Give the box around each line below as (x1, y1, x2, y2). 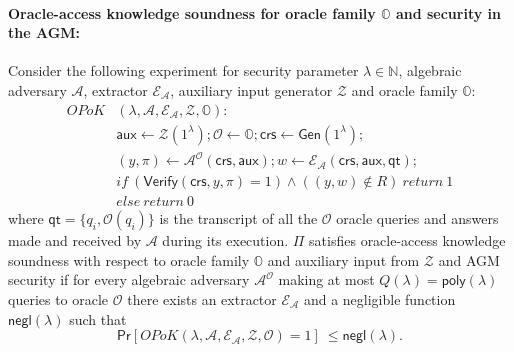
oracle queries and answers (336, 208, 499, 229)
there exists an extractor (127, 289, 277, 310)
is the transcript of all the (159, 208, 318, 229)
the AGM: (8, 22, 81, 43)
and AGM (438, 249, 500, 270)
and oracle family (351, 79, 458, 100)
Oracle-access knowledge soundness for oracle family (8, 2, 376, 23)
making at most (278, 269, 375, 290)
